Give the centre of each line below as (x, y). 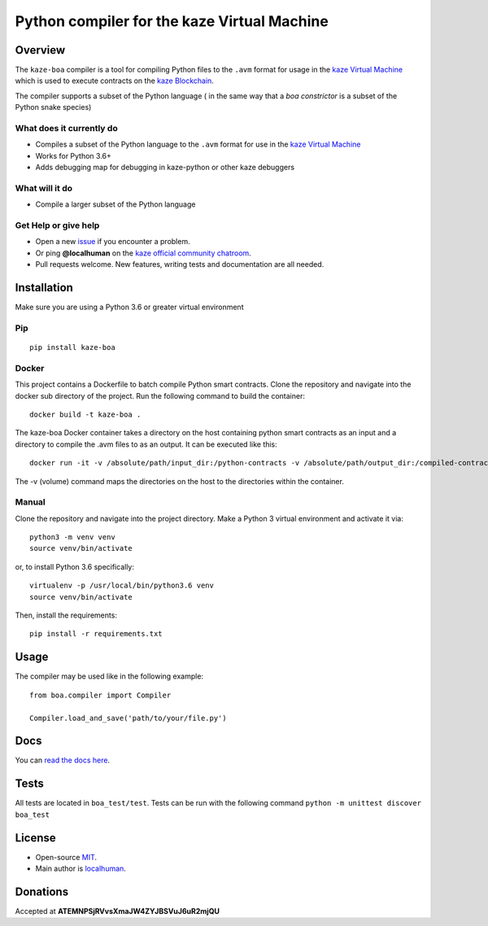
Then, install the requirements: (66, 615)
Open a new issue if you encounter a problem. (113, 242)
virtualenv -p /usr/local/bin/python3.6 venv (122, 585)
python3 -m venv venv (72, 537)
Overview (40, 50)
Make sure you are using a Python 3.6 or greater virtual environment (129, 307)
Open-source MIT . (66, 857)
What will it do (44, 188)
